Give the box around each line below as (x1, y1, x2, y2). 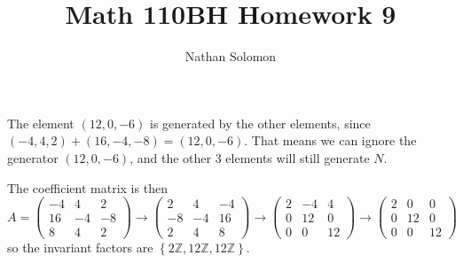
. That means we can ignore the (244, 131, 417, 150)
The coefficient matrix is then (7, 178, 168, 197)
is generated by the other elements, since (149, 113, 371, 132)
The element (7, 113, 75, 132)
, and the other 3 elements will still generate (129, 148, 370, 166)
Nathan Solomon (184, 47, 277, 66)
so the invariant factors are (7, 238, 153, 257)
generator (7, 148, 59, 166)
